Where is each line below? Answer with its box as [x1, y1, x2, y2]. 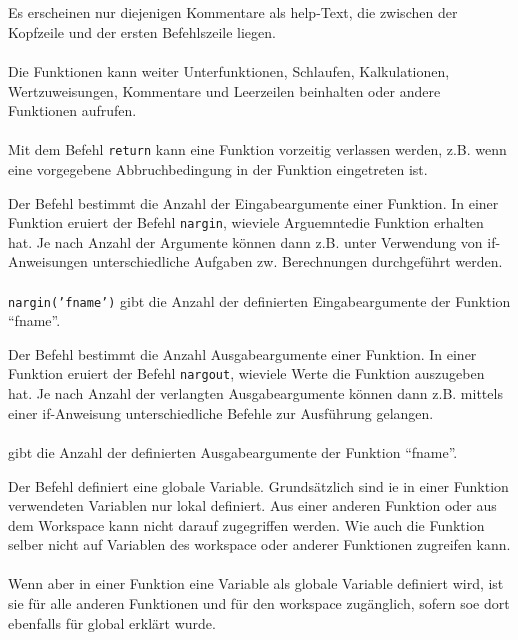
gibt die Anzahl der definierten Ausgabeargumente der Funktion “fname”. [8, 441, 458, 462]
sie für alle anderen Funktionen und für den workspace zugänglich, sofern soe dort [8, 593, 510, 614]
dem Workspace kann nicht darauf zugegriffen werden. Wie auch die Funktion [8, 514, 485, 535]
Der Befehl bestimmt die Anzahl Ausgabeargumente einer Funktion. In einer [8, 343, 477, 364]
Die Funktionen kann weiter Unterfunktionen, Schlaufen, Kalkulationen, [8, 60, 450, 81]
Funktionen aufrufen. [8, 100, 137, 121]
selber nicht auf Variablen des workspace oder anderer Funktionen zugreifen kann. [8, 534, 511, 555]
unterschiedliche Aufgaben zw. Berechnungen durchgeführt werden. [92, 251, 503, 272]
